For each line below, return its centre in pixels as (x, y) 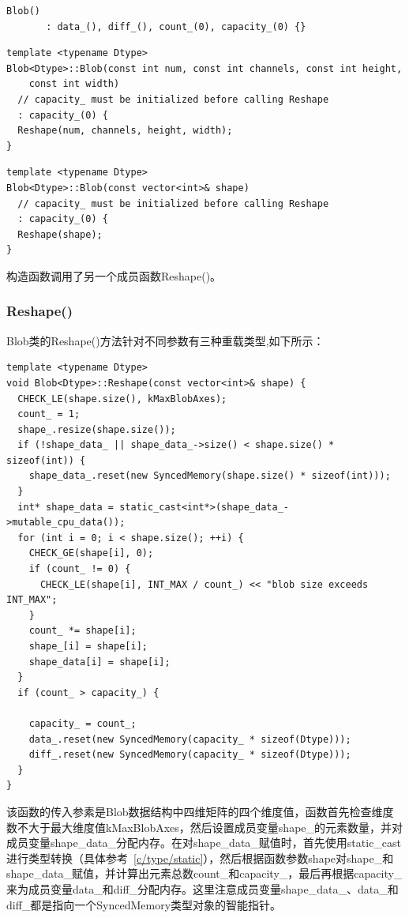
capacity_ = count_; (83, 723)
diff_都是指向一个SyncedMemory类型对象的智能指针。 (144, 904)
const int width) (74, 84)
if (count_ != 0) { (80, 569)
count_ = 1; (49, 414)
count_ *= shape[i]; (83, 631)
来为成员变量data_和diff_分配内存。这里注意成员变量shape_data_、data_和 (203, 888)
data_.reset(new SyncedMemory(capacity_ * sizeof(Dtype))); (190, 739)
